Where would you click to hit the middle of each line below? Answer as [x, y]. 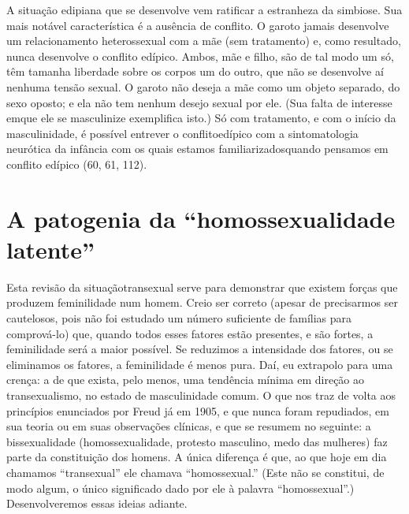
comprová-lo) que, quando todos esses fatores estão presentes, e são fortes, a [190, 333]
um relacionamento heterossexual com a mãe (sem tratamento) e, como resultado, [204, 41]
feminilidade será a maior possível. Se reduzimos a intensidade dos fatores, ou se [200, 349]
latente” [51, 249]
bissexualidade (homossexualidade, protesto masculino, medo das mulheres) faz [197, 441]
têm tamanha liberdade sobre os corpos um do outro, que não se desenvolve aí [195, 71]
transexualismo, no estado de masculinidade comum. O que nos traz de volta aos [201, 395]
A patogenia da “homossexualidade [201, 218]
